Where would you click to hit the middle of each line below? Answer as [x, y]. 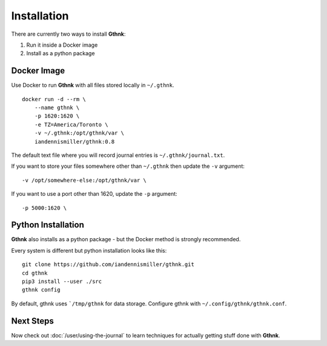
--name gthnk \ [57, 108]
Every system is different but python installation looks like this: [89, 250]
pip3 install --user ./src [62, 281]
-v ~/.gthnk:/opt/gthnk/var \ [79, 133]
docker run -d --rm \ [54, 99]
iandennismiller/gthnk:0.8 [74, 141]
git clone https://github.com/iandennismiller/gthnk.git [108, 264]
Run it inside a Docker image [62, 45]
